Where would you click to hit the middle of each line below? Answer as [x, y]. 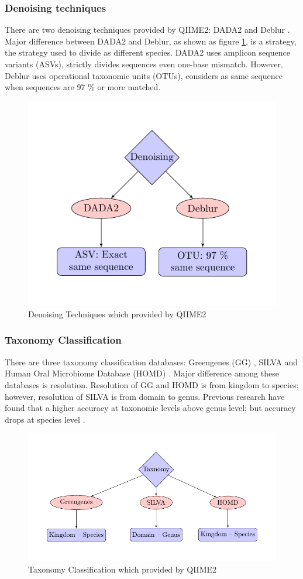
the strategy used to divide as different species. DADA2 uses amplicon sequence [147, 52]
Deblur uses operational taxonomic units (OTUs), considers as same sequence [144, 75]
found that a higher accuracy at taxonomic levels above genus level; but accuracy [150, 408]
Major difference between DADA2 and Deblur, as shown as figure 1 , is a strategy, [151, 41]
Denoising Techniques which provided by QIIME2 [117, 314]
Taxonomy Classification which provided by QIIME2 [123, 569]
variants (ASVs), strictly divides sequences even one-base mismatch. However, [144, 64]
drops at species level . [45, 419]
